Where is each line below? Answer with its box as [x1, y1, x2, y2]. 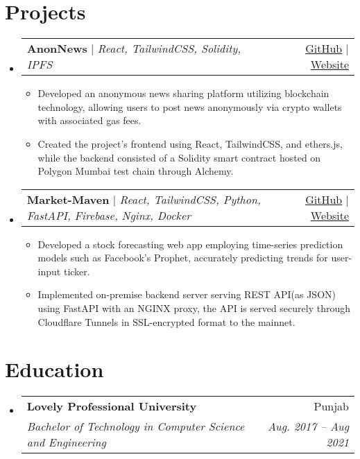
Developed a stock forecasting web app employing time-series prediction [37, 236, 343, 251]
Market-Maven [26, 191, 110, 207]
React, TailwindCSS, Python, [119, 191, 261, 207]
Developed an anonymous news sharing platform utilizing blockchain [37, 86, 329, 101]
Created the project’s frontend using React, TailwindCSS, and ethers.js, [37, 136, 343, 150]
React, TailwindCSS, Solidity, [97, 40, 241, 57]
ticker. [63, 263, 90, 278]
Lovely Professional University [26, 398, 197, 415]
